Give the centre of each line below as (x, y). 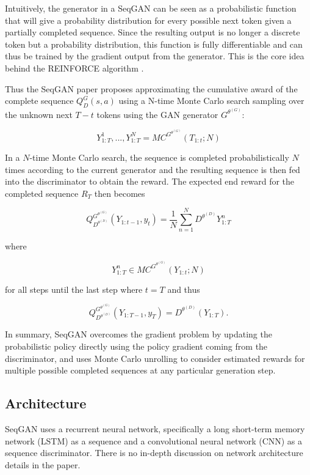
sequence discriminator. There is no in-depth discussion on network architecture (154, 453)
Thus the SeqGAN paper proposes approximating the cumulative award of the (151, 88)
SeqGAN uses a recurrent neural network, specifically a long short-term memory (155, 429)
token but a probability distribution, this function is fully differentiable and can (154, 44)
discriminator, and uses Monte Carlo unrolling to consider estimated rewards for (155, 358)
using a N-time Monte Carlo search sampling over (211, 101)
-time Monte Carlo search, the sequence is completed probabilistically (159, 157)
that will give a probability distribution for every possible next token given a (148, 20)
